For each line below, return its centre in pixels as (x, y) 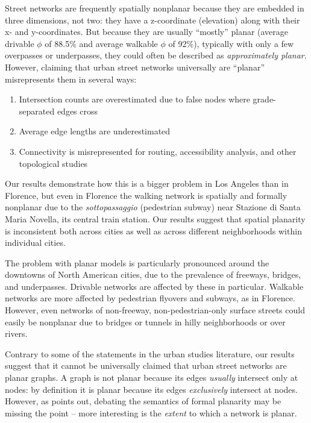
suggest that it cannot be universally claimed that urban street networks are (146, 365)
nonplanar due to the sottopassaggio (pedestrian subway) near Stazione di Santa (153, 207)
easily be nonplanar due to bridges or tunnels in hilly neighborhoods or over (145, 321)
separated (37, 111)
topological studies (53, 163)
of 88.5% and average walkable (101, 43)
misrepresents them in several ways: (71, 79)
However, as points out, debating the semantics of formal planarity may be (143, 401)
